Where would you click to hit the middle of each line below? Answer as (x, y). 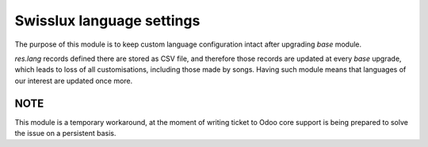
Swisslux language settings (107, 21)
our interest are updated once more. (74, 81)
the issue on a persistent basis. (65, 134)
